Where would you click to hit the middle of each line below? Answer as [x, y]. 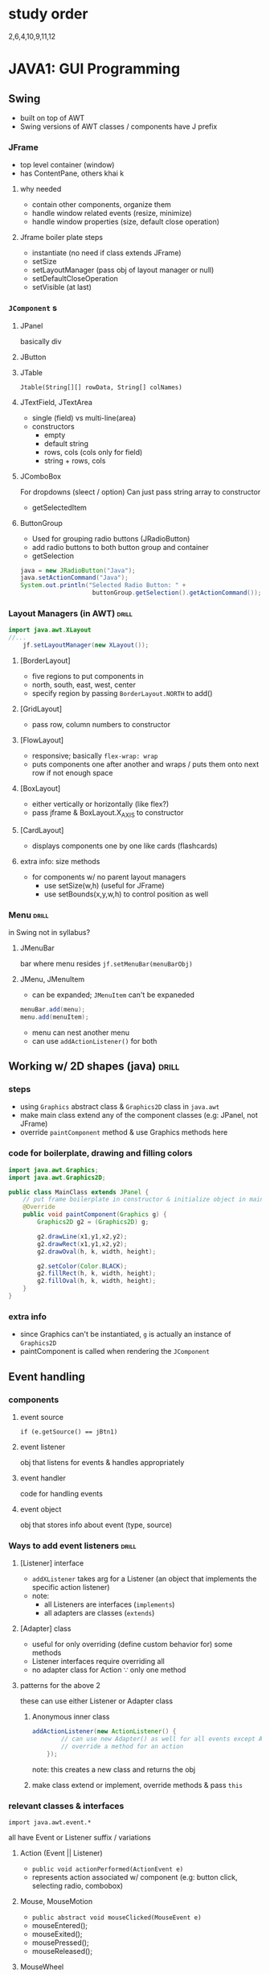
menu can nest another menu [81, 1033]
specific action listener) [71, 1587]
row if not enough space [72, 772]
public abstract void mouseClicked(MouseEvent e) [117, 1918]
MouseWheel [42, 1967]
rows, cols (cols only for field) [93, 452]
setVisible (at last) [62, 288]
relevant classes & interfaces [66, 1806]
